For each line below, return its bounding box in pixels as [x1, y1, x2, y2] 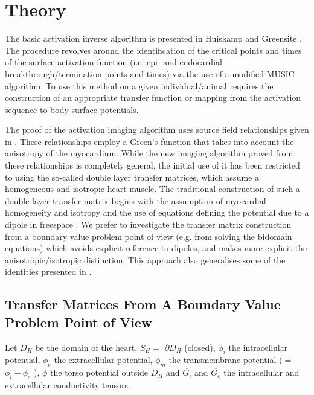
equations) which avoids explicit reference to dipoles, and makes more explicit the [5, 242, 307, 254]
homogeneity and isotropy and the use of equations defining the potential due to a [5, 206, 309, 219]
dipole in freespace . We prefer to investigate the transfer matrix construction [5, 218, 292, 231]
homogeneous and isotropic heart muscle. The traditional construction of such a [5, 182, 300, 195]
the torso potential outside [50, 366, 149, 379]
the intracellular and [223, 366, 300, 379]
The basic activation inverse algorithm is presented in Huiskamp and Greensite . [5, 32, 302, 45]
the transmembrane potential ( [168, 353, 283, 366]
